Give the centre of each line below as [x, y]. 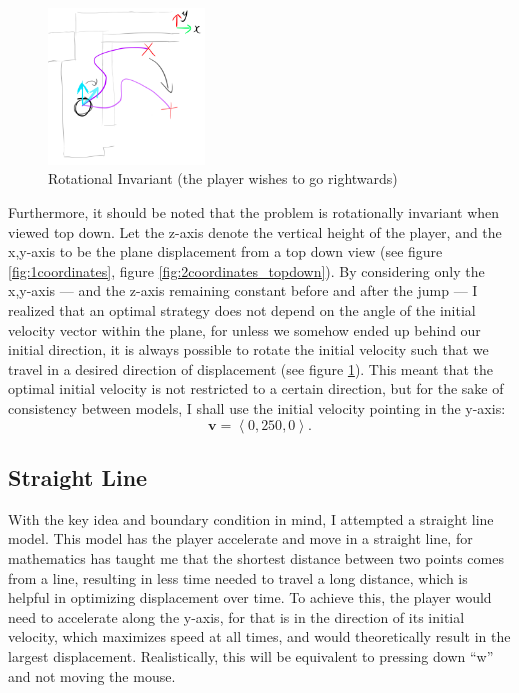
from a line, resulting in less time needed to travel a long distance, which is [238, 577]
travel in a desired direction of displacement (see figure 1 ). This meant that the [250, 368]
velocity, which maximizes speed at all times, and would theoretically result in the [259, 636]
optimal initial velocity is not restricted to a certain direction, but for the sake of [256, 388]
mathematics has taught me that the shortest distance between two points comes [256, 557]
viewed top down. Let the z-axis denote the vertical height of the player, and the [255, 231]
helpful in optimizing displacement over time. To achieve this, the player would [250, 597]
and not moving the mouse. [92, 675]
